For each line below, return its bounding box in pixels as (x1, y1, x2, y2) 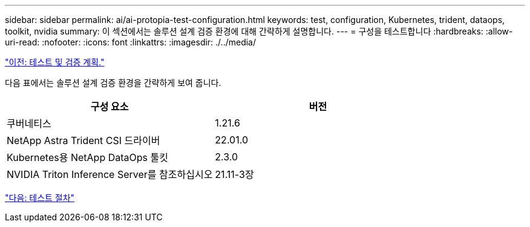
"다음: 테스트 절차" (5, 192, 75, 203)
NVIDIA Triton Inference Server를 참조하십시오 (7, 168, 213, 180)
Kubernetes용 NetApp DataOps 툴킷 (7, 151, 168, 163)
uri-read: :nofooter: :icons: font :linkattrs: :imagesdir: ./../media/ (5, 37, 257, 47)
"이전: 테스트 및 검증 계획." (5, 57, 105, 67)
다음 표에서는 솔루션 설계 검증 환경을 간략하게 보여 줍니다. (5, 77, 221, 88)
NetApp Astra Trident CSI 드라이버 (7, 134, 160, 146)
